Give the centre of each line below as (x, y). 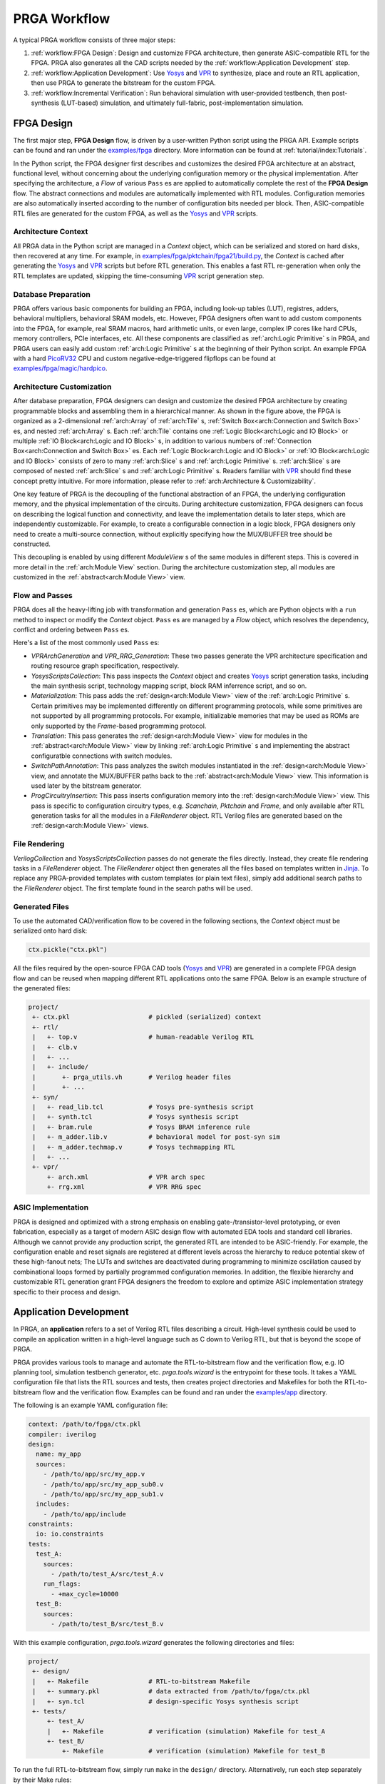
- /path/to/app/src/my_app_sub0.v (103, 1484)
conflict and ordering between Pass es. (71, 630)
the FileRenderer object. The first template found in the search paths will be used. (133, 888)
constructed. (32, 544)
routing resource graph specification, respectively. (105, 666)
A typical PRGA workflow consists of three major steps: (94, 40)
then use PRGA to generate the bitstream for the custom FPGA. (124, 83)
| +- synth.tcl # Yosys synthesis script (135, 1117)
